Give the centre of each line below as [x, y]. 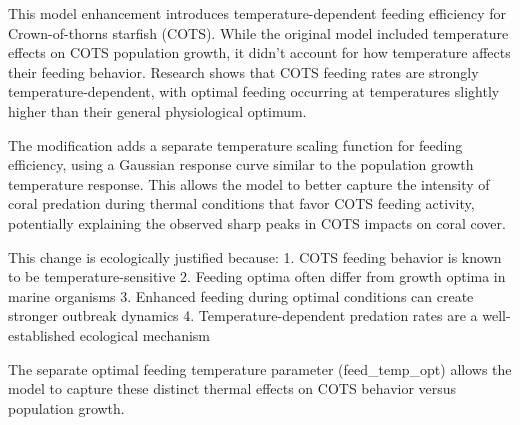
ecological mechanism [145, 334]
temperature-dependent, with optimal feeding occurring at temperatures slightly [254, 91]
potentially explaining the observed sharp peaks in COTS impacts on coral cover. [257, 222]
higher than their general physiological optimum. [157, 110]
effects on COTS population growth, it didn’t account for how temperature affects [259, 52]
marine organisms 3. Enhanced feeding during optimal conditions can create [241, 295]
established [42, 334]
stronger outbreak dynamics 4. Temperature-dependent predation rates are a [243, 315]
